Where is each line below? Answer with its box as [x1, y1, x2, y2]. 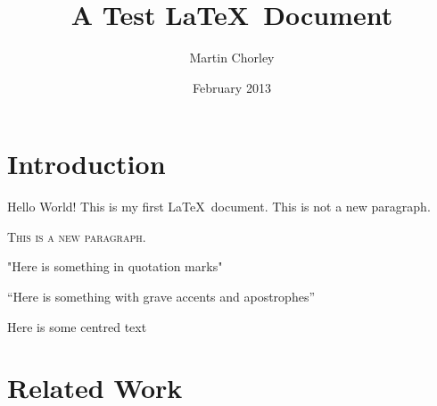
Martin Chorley [189, 48, 275, 67]
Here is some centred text [7, 317, 147, 336]
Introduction [7, 145, 166, 182]
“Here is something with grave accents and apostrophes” [7, 287, 316, 306]
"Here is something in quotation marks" [7, 257, 223, 276]
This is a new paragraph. [7, 227, 146, 245]
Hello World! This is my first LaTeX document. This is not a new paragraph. [7, 197, 431, 216]
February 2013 [193, 78, 271, 96]
